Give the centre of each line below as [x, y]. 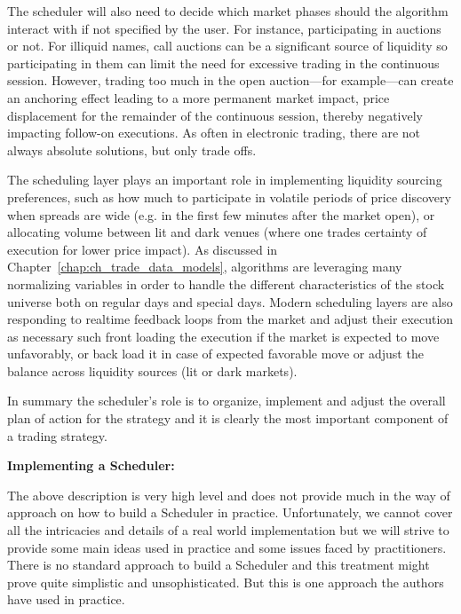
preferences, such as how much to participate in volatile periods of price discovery [229, 197]
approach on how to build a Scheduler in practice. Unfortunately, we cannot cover [230, 512]
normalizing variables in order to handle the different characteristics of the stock [226, 283]
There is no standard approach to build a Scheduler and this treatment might [219, 565]
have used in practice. [66, 599]
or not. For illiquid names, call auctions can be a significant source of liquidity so [227, 46]
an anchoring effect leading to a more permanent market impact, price [199, 97]
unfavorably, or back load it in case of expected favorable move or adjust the [215, 354]
